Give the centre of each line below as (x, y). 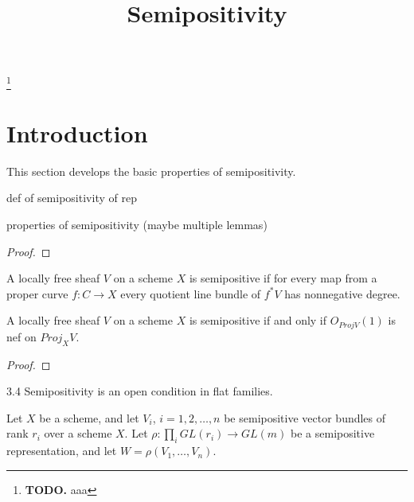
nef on (21, 336)
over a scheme (78, 433)
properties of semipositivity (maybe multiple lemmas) (137, 225)
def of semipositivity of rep (72, 198)
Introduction (77, 132)
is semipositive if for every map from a (283, 278)
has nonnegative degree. (342, 293)
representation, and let (62, 451)
